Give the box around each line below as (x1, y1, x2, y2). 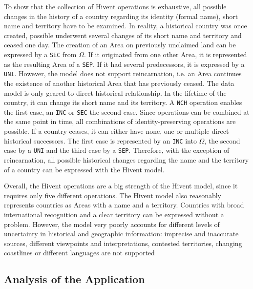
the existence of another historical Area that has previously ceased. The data (4, 78, 234, 88)
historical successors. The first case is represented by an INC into (4, 135, 197, 145)
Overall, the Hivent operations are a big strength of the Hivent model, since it (4, 181, 238, 191)
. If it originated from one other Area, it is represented (84, 49, 247, 59)
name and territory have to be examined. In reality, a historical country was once (4, 21, 247, 31)
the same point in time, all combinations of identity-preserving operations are (4, 116, 236, 126)
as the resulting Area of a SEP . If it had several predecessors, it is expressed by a (4, 59, 245, 69)
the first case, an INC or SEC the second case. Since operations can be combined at (4, 106, 250, 117)
